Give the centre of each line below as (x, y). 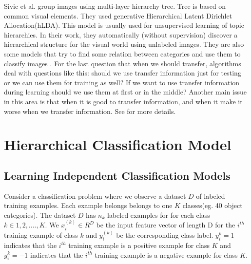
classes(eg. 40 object (212, 205)
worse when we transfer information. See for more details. (90, 111)
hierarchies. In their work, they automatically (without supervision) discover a (121, 34)
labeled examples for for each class (159, 215)
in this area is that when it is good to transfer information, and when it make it (123, 101)
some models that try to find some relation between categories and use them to (122, 53)
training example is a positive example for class (139, 245)
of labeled (211, 196)
